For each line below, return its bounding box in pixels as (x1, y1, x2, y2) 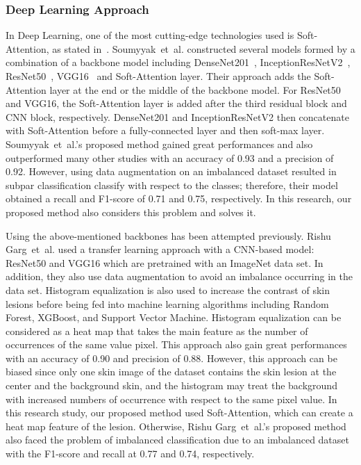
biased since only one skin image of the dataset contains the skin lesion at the (6, 364, 337, 379)
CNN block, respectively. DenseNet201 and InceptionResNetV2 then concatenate (6, 109, 349, 124)
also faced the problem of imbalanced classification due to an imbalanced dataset (6, 432, 349, 447)
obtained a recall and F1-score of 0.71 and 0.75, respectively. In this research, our (6, 191, 352, 206)
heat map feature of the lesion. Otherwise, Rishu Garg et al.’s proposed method (6, 418, 346, 433)
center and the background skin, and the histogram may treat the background (6, 378, 337, 393)
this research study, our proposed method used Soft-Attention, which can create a (6, 405, 353, 420)
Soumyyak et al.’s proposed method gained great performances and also (6, 136, 313, 151)
